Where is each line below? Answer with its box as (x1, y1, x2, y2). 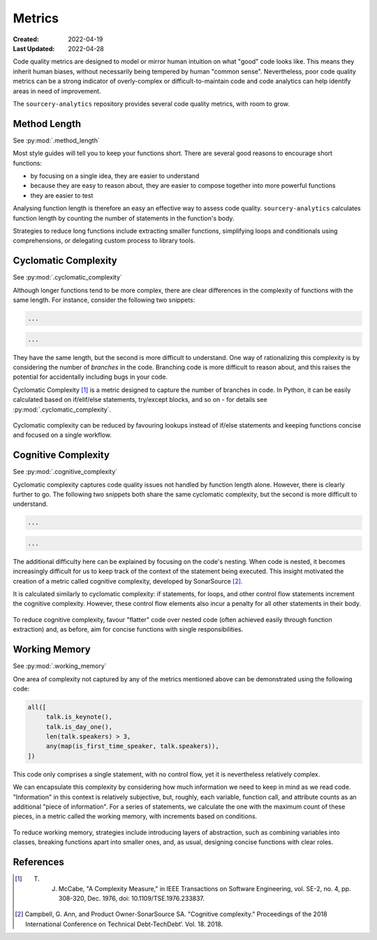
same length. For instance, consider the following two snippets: (13, 296, 195, 304)
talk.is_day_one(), (45, 723, 113, 730)
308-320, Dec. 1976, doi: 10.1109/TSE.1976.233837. (58, 894, 205, 902)
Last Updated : (13, 44, 55, 52)
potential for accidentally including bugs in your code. (13, 373, 168, 381)
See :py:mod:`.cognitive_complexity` (13, 468, 118, 476)
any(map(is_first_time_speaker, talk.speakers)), (45, 742, 219, 751)
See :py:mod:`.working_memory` (13, 662, 108, 670)
